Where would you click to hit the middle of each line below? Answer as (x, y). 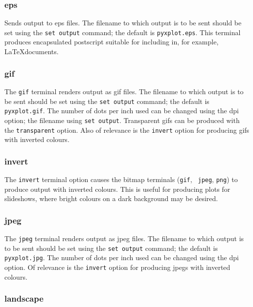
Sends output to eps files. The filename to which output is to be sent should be (123, 23)
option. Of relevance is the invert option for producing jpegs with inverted (117, 267)
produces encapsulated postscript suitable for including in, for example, (112, 42)
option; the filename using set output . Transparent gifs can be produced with (122, 120)
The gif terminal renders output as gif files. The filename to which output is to (124, 91)
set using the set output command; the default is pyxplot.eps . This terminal (123, 32)
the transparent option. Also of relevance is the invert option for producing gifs (127, 130)
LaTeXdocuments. (32, 51)
